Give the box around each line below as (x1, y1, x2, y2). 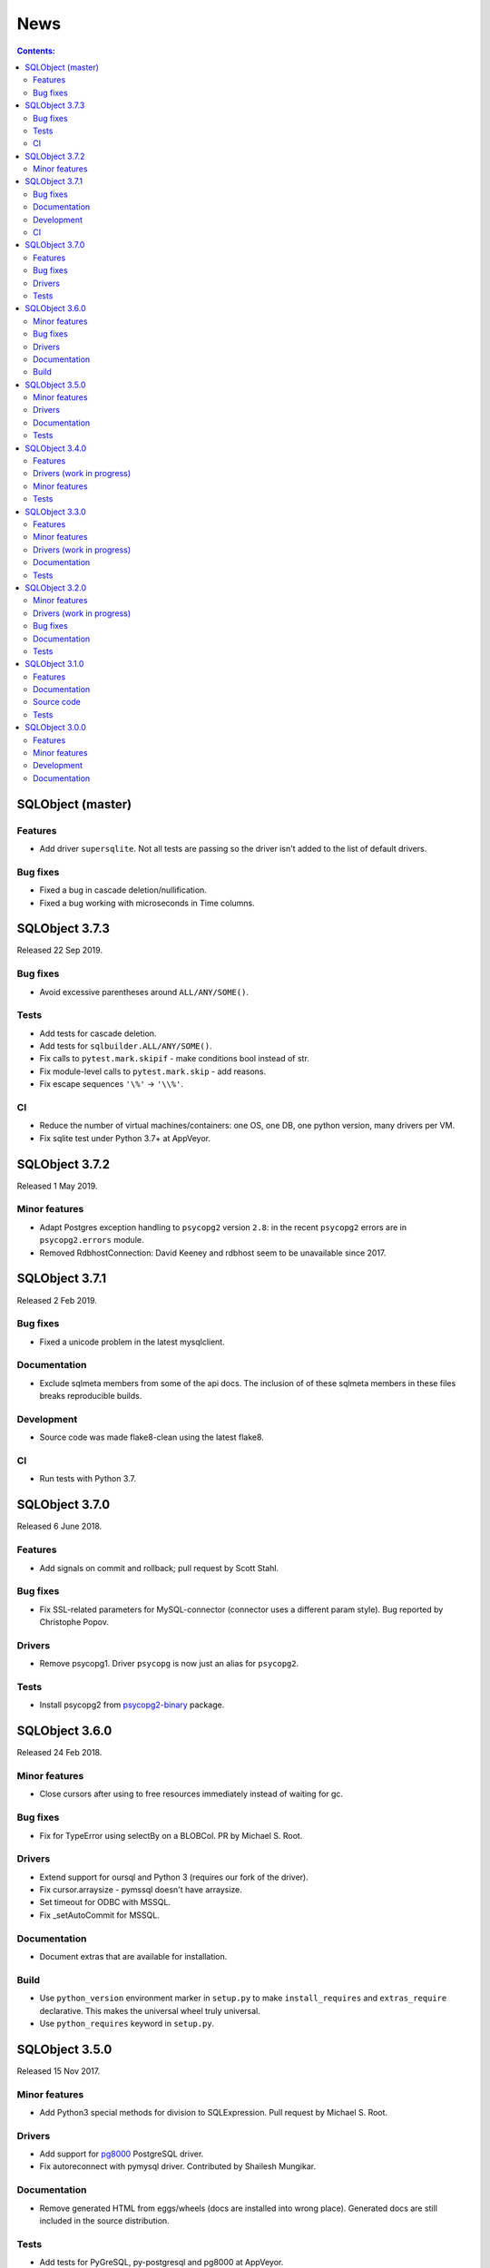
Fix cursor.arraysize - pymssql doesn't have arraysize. (39, 1884, 242, 1895)
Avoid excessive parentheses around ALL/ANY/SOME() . (39, 986, 250, 997)
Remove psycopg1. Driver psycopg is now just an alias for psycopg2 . (39, 1658, 299, 1669)
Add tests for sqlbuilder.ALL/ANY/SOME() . (39, 1041, 212, 1051)
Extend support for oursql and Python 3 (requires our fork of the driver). (39, 1872, 309, 1882)
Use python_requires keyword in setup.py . (39, 2018, 215, 2028)
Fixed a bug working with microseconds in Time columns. (39, 897, 256, 908)
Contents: (16, 45, 56, 56)
